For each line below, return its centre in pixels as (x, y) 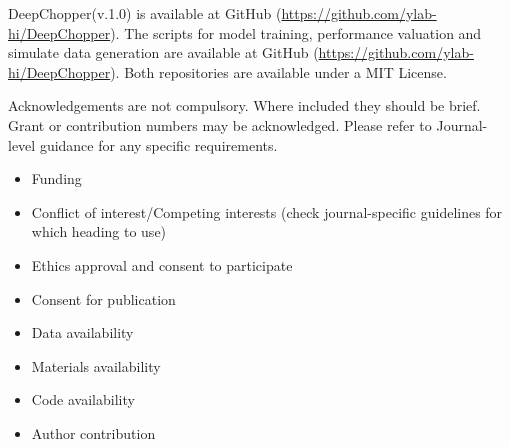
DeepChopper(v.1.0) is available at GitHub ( (145, 13)
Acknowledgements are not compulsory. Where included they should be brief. (244, 105)
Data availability (82, 332)
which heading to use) (99, 231)
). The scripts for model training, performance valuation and (296, 32)
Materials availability (96, 365)
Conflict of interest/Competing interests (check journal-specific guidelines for (267, 211)
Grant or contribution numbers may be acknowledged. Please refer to (220, 124)
